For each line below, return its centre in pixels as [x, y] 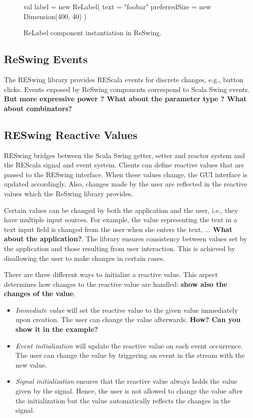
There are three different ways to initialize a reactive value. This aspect [111, 274]
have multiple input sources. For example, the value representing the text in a [121, 220]
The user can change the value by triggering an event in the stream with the [130, 355]
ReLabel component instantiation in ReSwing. [93, 33]
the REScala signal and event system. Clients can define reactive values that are [124, 165]
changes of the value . [40, 293]
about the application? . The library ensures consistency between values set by [126, 239]
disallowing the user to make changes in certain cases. [84, 258]
